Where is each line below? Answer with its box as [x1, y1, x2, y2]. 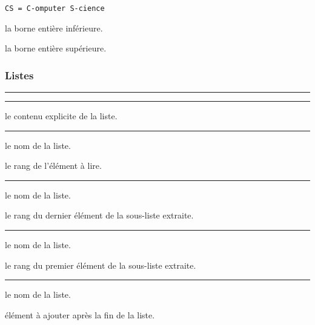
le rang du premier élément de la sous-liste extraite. [5, 258, 196, 271]
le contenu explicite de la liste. [5, 110, 118, 122]
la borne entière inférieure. [5, 21, 103, 34]
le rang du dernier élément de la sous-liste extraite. [5, 209, 194, 222]
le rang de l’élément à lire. [5, 159, 102, 172]
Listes [5, 67, 34, 82]
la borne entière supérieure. [5, 42, 107, 54]
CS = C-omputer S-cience [5, 4, 105, 13]
